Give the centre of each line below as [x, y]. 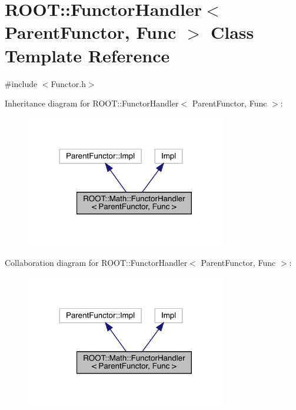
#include [21, 83]
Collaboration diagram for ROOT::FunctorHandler [96, 262]
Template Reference [87, 55]
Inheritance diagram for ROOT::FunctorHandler [92, 103]
